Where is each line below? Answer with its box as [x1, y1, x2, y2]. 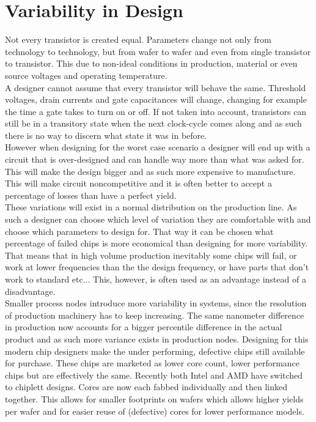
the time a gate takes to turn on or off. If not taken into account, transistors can [5, 105, 307, 117]
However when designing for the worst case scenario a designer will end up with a [5, 141, 310, 154]
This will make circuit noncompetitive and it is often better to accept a [5, 177, 272, 190]
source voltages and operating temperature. [5, 68, 167, 81]
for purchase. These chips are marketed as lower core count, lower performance [5, 357, 300, 369]
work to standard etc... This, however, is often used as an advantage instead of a [5, 273, 306, 285]
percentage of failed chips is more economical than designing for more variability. [5, 237, 308, 250]
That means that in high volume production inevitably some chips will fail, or [5, 248, 297, 261]
